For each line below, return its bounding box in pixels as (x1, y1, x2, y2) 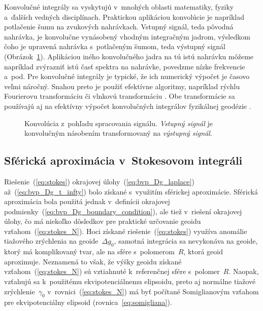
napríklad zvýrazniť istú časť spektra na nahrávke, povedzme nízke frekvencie (4, 61, 245, 71)
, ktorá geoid (183, 246, 223, 257)
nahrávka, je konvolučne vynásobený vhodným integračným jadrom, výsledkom (4, 31, 250, 42)
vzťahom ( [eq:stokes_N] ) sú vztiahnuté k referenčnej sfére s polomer (4, 266, 220, 277)
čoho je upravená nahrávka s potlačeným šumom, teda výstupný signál (4, 41, 225, 52)
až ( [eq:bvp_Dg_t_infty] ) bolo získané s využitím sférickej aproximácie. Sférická (4, 186, 258, 197)
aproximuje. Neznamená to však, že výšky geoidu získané (4, 256, 182, 266)
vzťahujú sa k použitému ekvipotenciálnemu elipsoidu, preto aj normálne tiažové (4, 276, 256, 287)
